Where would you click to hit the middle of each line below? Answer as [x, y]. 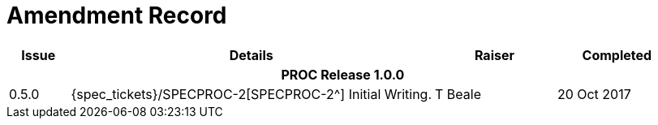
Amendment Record [117, 15]
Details [251, 55]
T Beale [458, 94]
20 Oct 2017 [594, 94]
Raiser [494, 55]
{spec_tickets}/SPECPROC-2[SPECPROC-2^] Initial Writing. [252, 94]
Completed [617, 55]
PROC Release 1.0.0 [343, 74]
